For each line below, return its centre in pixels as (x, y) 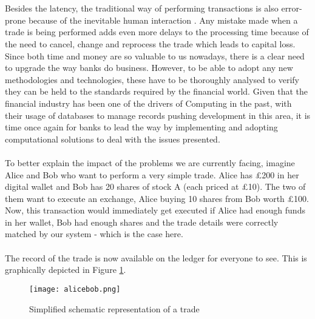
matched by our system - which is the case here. (94, 234)
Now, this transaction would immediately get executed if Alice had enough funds (155, 210)
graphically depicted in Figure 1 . (66, 270)
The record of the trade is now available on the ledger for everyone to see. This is (156, 257)
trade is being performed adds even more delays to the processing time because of (157, 32)
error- (292, 8)
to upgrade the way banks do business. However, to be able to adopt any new (149, 68)
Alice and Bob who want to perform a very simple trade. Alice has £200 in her (152, 174)
